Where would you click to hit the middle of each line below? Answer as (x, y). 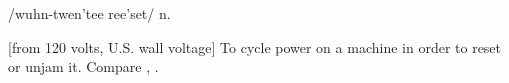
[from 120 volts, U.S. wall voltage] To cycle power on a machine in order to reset (255, 46)
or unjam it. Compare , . (83, 66)
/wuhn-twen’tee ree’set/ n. (89, 13)
